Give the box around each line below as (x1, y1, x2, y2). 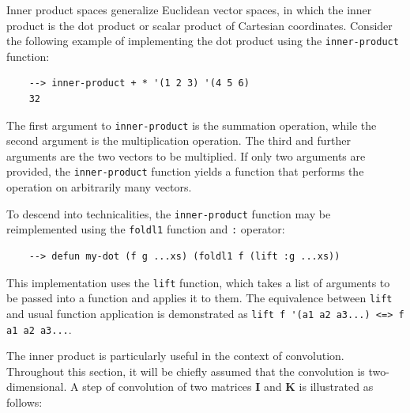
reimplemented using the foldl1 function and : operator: (6, 221, 285, 237)
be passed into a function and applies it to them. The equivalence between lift (6, 290, 393, 306)
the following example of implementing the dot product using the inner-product (6, 32, 399, 49)
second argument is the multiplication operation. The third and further (6, 132, 351, 149)
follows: (6, 394, 43, 411)
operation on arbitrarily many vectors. (6, 179, 192, 195)
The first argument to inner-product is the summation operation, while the (6, 116, 377, 133)
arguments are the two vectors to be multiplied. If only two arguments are (6, 147, 366, 164)
